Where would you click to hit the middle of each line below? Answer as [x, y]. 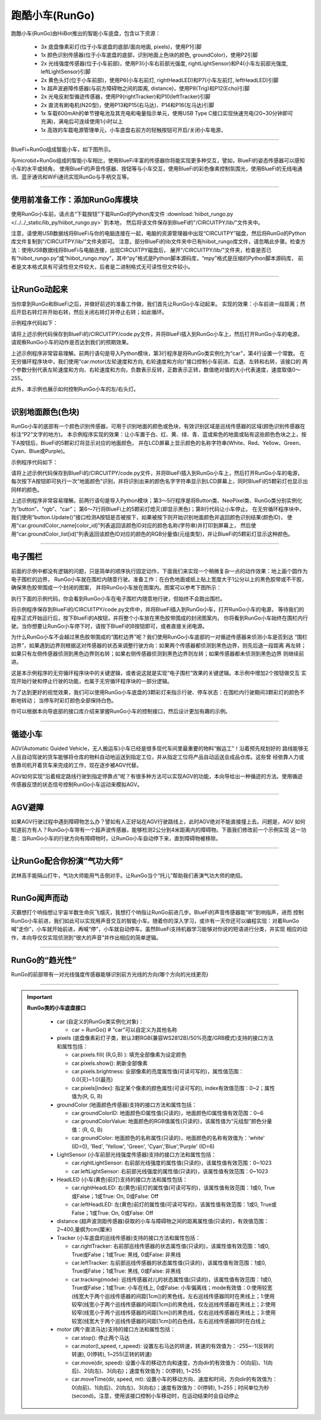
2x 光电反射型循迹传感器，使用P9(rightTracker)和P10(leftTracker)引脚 [126, 97]
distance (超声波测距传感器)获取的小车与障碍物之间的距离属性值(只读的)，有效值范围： [163, 1221]
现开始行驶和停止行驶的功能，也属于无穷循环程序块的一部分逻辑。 [92, 681]
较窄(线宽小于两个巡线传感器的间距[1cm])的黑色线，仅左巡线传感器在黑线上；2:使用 [174, 1304]
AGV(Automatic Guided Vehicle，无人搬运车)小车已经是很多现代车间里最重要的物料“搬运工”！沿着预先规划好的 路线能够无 [160, 749]
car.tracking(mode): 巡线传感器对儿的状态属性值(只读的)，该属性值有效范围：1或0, [172, 1279]
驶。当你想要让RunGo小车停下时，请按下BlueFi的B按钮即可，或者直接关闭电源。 [109, 626]
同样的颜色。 [27, 489]
